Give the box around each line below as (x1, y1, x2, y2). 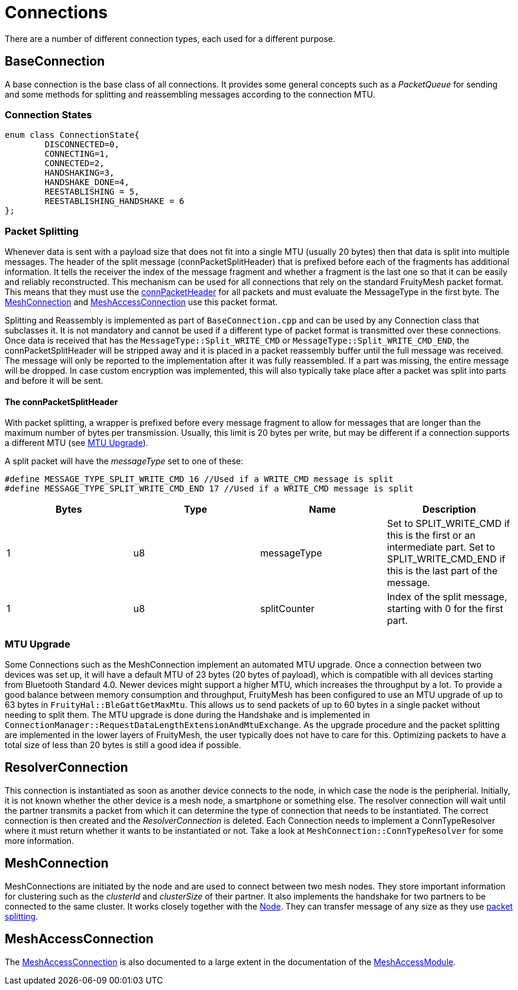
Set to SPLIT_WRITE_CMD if (387, 517, 510, 530)
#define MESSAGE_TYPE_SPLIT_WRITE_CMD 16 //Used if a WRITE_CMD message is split (5, 474, 394, 484)
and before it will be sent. (5, 376, 103, 386)
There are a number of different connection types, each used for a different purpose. (5, 33, 335, 44)
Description (422, 503, 476, 516)
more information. (5, 835, 74, 846)
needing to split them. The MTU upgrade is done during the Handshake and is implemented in (5, 710, 370, 720)
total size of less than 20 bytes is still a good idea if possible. (5, 740, 241, 750)
